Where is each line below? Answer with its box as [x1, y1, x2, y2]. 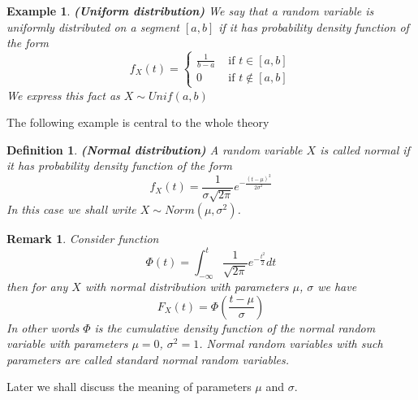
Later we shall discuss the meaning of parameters [6, 378, 252, 395]
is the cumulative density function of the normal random [94, 319, 376, 336]
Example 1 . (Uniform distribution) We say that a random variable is [6, 2, 374, 19]
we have [317, 278, 357, 295]
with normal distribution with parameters [84, 278, 289, 295]
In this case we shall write [6, 201, 136, 218]
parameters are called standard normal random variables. [6, 350, 290, 367]
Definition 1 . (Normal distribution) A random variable [6, 141, 303, 158]
